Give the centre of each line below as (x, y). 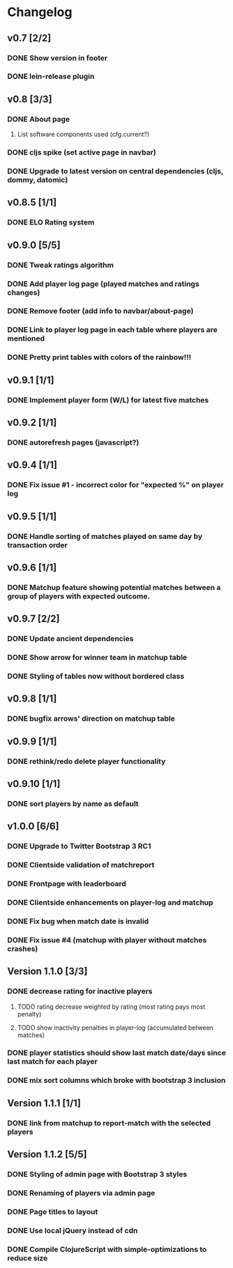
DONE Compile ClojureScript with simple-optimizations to (107, 1249)
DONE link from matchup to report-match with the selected (109, 1123)
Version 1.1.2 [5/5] (47, 1154)
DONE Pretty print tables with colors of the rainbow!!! (99, 357)
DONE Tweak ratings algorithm (60, 265)
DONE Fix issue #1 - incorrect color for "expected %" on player (116, 485)
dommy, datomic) (38, 180)
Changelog (40, 12)
